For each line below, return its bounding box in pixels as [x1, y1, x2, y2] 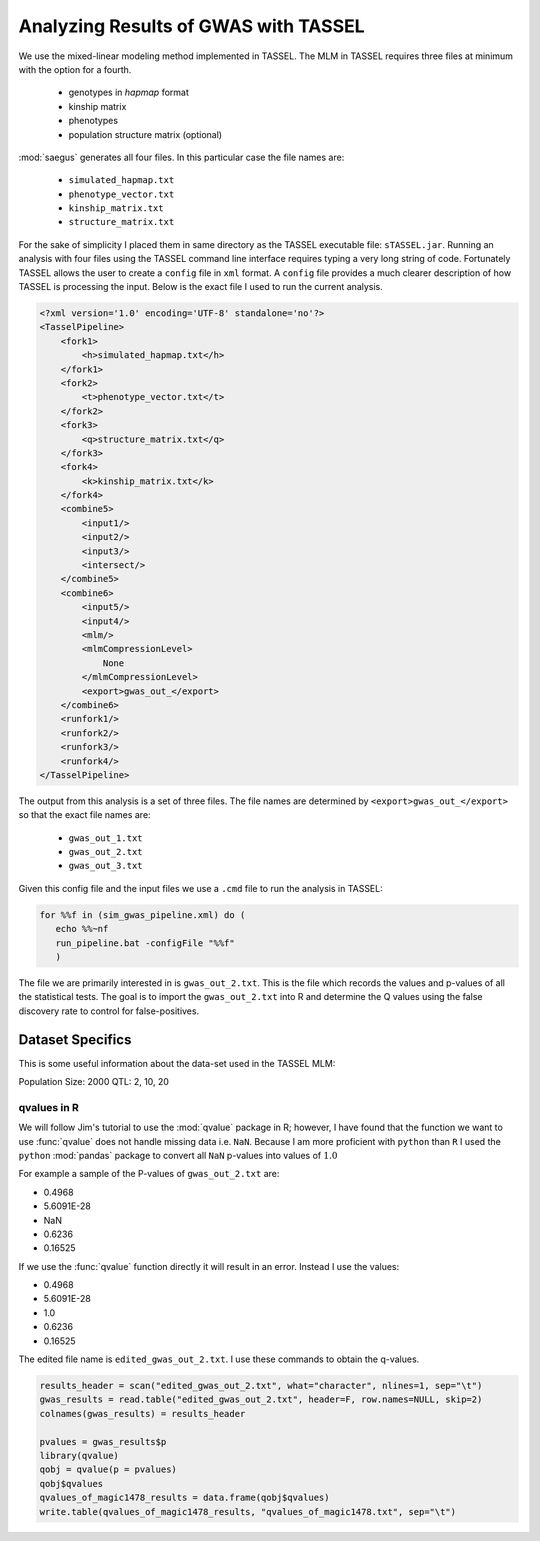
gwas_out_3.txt [68, 860, 144, 872]
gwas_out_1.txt [68, 832, 144, 844]
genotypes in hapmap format [68, 86, 189, 99]
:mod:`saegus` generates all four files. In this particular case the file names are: [18, 151, 345, 163]
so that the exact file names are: [18, 809, 151, 821]
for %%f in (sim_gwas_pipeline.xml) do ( [39, 909, 246, 920]
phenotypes [68, 115, 119, 127]
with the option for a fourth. [18, 63, 132, 75]
